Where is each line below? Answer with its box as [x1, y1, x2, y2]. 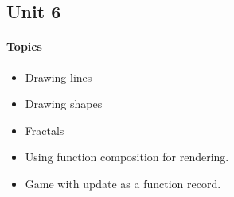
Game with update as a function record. [25, 175, 221, 191]
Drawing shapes [25, 95, 103, 112]
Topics [6, 38, 42, 55]
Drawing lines [25, 68, 92, 85]
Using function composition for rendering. [25, 149, 229, 165]
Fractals [25, 122, 64, 138]
